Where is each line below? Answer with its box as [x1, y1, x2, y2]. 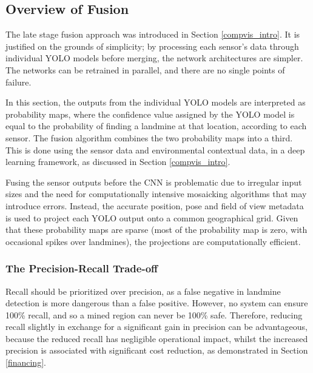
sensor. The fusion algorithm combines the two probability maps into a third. [5, 131, 293, 144]
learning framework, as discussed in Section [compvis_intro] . [5, 155, 231, 168]
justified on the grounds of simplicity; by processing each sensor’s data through [5, 39, 299, 52]
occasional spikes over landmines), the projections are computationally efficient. [5, 235, 301, 247]
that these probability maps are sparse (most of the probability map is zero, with [5, 223, 308, 236]
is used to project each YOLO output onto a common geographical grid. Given [5, 211, 298, 224]
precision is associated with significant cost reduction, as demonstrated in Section [5, 344, 308, 357]
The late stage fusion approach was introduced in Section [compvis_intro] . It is [5, 28, 300, 41]
